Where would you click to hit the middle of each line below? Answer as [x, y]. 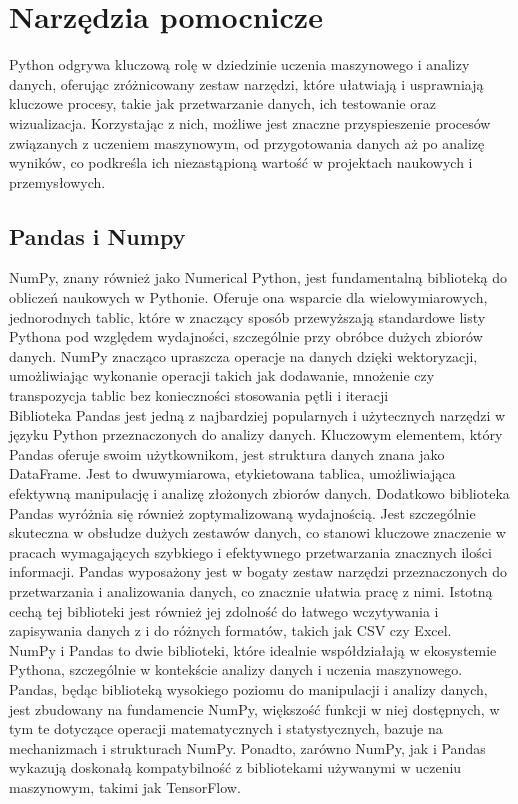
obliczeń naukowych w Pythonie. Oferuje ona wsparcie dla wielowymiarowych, [248, 297]
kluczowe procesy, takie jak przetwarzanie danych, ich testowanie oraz [222, 103]
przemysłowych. [57, 181]
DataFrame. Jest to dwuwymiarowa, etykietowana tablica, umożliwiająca [232, 473]
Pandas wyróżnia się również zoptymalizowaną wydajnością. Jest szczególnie [242, 512]
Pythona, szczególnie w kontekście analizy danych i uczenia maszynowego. [236, 669]
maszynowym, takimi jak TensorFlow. [125, 786]
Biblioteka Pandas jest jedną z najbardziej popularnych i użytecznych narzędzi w [257, 414]
